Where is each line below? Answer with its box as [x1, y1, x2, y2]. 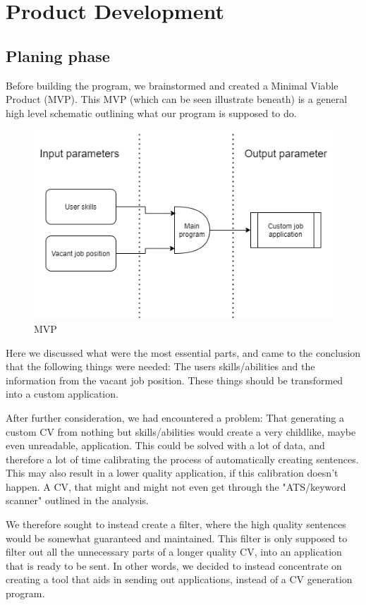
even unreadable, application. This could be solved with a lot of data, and [6, 438, 325, 453]
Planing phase [6, 44, 110, 66]
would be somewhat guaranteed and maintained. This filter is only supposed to [6, 530, 348, 545]
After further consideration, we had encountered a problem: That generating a [6, 410, 344, 424]
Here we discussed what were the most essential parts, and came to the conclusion [6, 345, 361, 360]
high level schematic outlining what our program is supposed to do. [6, 105, 297, 120]
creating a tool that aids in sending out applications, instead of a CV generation [6, 572, 353, 587]
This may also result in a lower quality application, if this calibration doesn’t [6, 465, 338, 480]
